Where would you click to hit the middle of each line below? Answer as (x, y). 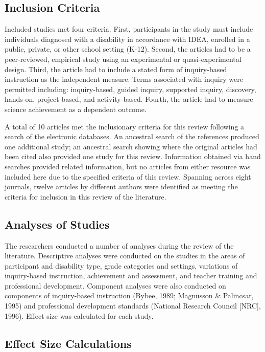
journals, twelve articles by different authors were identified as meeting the (121, 186)
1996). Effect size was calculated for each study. (79, 315)
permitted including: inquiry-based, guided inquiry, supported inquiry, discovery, (130, 89)
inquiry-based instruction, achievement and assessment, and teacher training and (131, 276)
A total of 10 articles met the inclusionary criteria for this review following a (125, 126)
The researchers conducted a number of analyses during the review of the (119, 245)
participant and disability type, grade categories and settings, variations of (121, 265)
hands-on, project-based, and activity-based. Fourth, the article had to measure (129, 99)
